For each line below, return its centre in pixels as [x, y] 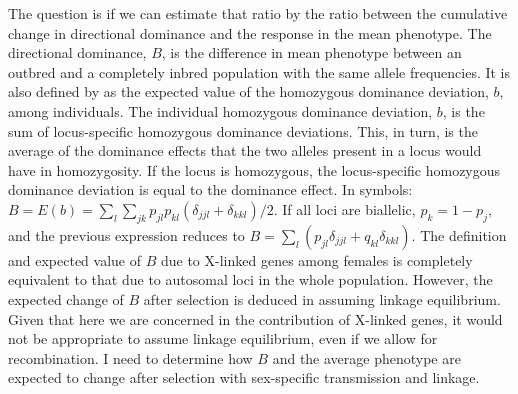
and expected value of [74, 259]
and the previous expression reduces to [126, 234]
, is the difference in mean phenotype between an [311, 52]
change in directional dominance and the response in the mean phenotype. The [250, 32]
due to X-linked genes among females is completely [316, 259]
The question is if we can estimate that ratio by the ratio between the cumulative [258, 13]
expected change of [66, 298]
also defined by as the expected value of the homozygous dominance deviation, [248, 91]
